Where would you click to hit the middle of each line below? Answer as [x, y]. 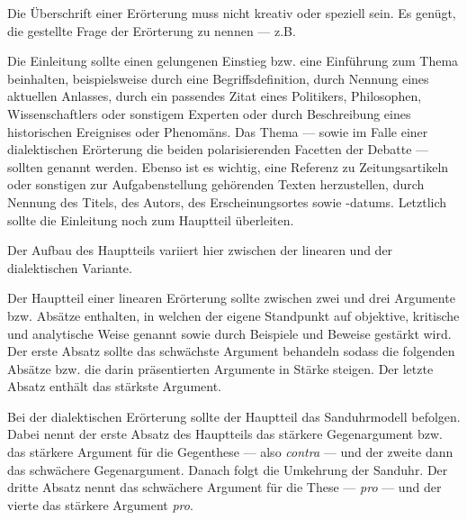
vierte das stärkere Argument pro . [100, 504]
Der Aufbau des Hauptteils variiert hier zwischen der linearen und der [200, 250]
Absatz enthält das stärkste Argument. [114, 386]
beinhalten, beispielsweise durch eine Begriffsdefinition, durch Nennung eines [218, 78]
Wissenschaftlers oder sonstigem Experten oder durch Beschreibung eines [209, 113]
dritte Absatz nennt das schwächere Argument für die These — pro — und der [225, 487]
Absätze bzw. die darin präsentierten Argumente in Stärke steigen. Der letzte [220, 368]
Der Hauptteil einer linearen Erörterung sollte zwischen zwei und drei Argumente [231, 298]
